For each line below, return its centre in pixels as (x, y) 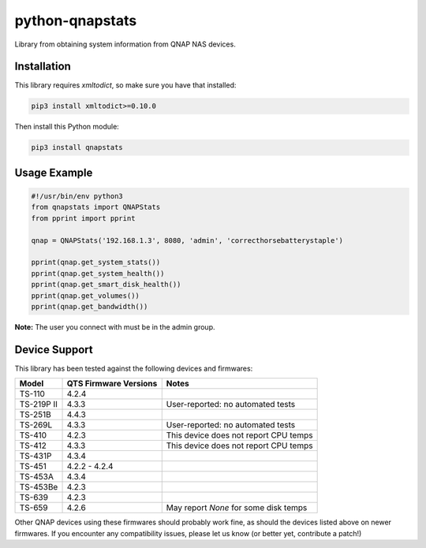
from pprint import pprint (83, 218)
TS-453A (37, 477)
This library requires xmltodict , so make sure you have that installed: (125, 85)
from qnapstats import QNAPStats (96, 207)
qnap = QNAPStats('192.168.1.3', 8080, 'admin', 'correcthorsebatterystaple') (187, 240)
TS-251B (35, 415)
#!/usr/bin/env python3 (77, 196)
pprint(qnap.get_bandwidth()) (90, 306)
